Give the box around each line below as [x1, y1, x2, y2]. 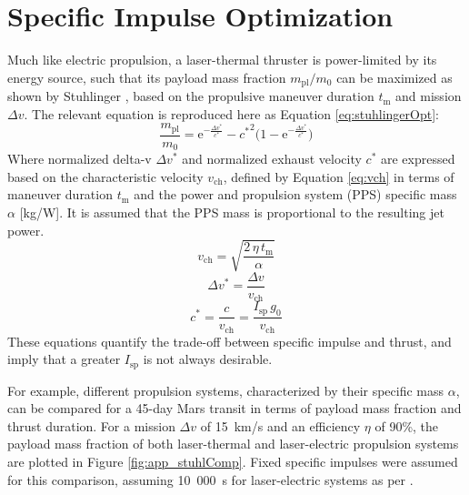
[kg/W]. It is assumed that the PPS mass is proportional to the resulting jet [19, 203, 444, 222]
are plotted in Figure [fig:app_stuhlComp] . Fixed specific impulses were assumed [7, 452, 458, 471]
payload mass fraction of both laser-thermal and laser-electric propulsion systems [7, 434, 459, 453]
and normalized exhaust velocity [182, 149, 362, 168]
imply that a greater [7, 349, 121, 369]
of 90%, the [374, 416, 439, 435]
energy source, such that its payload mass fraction [7, 67, 286, 86]
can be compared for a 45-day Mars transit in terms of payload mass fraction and [7, 399, 462, 418]
